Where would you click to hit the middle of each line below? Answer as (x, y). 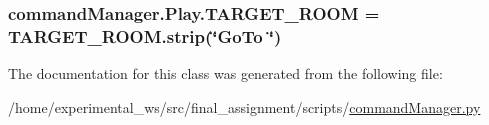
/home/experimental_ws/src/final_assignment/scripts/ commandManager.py (244, 106)
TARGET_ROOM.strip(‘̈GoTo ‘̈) (145, 35)
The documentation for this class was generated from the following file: (225, 73)
